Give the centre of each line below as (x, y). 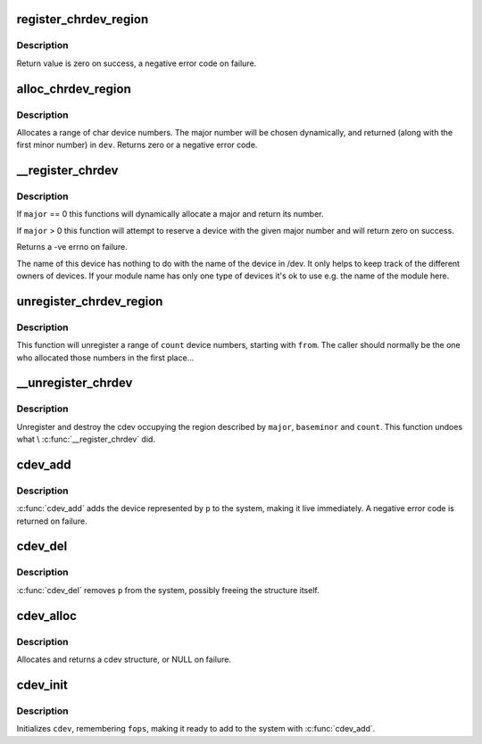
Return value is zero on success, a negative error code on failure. (137, 63)
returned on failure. (52, 521)
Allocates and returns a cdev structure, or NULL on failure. (124, 659)
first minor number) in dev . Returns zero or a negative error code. (137, 145)
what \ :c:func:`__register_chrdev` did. (86, 439)
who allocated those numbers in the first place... (105, 358)
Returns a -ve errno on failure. (72, 247)
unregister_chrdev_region (90, 301)
